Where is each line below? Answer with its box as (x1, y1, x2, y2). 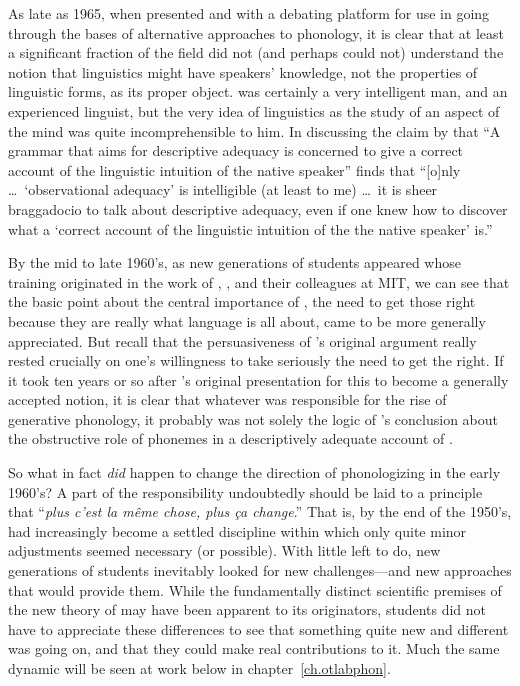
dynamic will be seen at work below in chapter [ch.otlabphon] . (8, 658, 391, 678)
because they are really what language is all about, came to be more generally (8, 310, 486, 331)
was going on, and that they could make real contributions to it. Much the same (8, 638, 500, 659)
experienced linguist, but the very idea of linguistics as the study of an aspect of (8, 100, 500, 121)
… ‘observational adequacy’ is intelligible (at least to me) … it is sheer (8, 179, 438, 200)
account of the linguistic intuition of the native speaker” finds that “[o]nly (8, 159, 461, 180)
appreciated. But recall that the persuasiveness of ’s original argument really (8, 330, 477, 351)
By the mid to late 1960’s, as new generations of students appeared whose (8, 252, 461, 273)
